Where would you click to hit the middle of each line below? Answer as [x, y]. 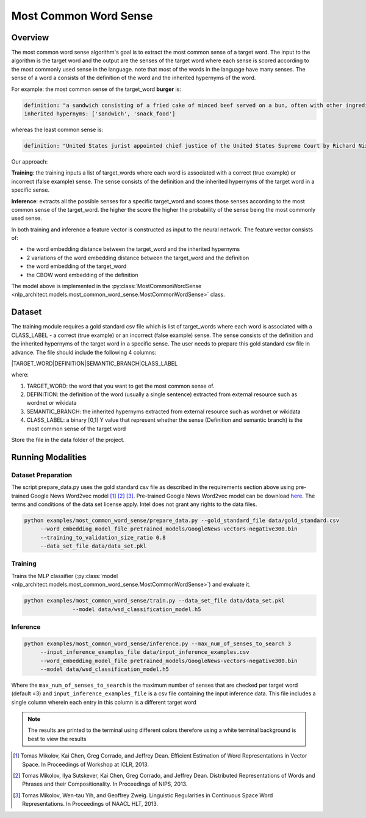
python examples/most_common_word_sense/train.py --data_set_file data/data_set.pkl [154, 601]
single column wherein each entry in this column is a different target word [104, 702]
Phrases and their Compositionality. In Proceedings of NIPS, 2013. [105, 784]
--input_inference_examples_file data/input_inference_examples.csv [145, 652]
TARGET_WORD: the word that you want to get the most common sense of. [120, 386]
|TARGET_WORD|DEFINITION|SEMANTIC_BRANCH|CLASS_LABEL [95, 363]
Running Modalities [49, 457]
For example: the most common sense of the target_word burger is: [96, 89]
